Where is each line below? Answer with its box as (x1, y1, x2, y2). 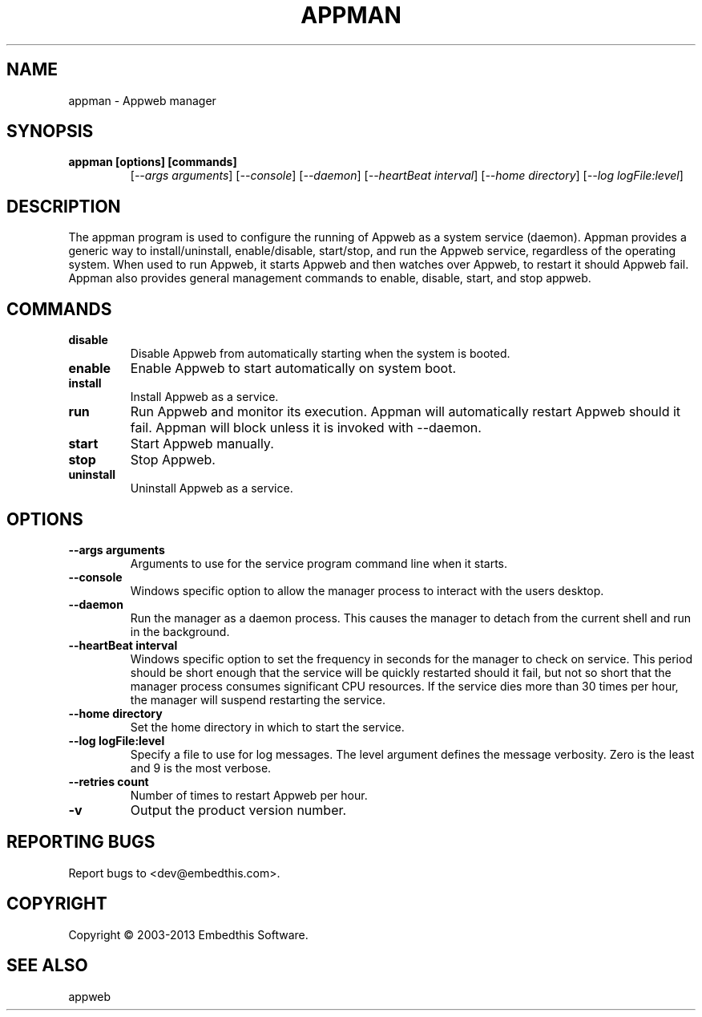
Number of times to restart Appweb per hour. (130, 788, 368, 802)
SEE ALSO (6, 955, 88, 976)
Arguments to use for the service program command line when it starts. (130, 556, 508, 570)
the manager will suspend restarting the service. (130, 692, 385, 707)
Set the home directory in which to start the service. (130, 719, 405, 734)
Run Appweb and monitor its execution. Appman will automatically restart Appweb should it (130, 403, 681, 420)
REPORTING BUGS (6, 832, 155, 853)
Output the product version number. (130, 801, 347, 818)
